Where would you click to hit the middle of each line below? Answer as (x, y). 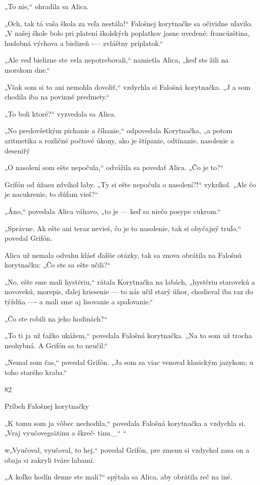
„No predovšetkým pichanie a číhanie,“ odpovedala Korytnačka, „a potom (119, 130)
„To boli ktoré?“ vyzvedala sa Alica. (60, 113)
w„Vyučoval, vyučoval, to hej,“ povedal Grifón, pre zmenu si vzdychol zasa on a (127, 450)
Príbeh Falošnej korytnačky (47, 406)
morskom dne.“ (27, 69)
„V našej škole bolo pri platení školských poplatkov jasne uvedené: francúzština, (127, 33)
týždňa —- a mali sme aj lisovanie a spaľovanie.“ (79, 302)
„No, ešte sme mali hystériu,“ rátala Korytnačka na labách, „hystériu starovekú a (130, 281)
